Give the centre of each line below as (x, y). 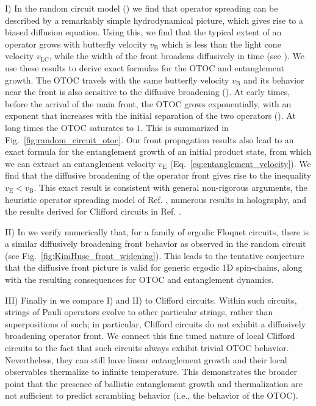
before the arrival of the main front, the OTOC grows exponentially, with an (148, 103)
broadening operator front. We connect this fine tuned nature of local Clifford (150, 336)
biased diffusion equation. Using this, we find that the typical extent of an (143, 32)
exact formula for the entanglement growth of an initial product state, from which (158, 151)
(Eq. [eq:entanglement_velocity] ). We (240, 163)
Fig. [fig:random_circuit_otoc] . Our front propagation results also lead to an (149, 139)
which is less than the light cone (221, 44)
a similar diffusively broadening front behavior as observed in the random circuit (156, 244)
